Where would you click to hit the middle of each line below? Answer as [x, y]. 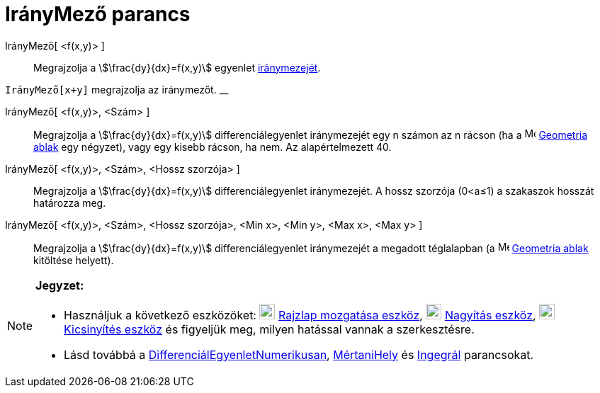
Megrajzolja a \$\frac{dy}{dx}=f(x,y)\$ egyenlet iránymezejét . [177, 67]
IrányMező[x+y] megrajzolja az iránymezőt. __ [117, 89]
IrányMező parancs [98, 14]
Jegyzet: [60, 285]
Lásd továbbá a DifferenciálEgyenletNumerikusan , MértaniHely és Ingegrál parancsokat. [299, 354]
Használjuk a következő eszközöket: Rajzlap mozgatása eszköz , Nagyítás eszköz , [300, 315]
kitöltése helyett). [74, 260]
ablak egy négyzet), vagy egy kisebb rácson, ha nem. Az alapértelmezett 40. [213, 147]
